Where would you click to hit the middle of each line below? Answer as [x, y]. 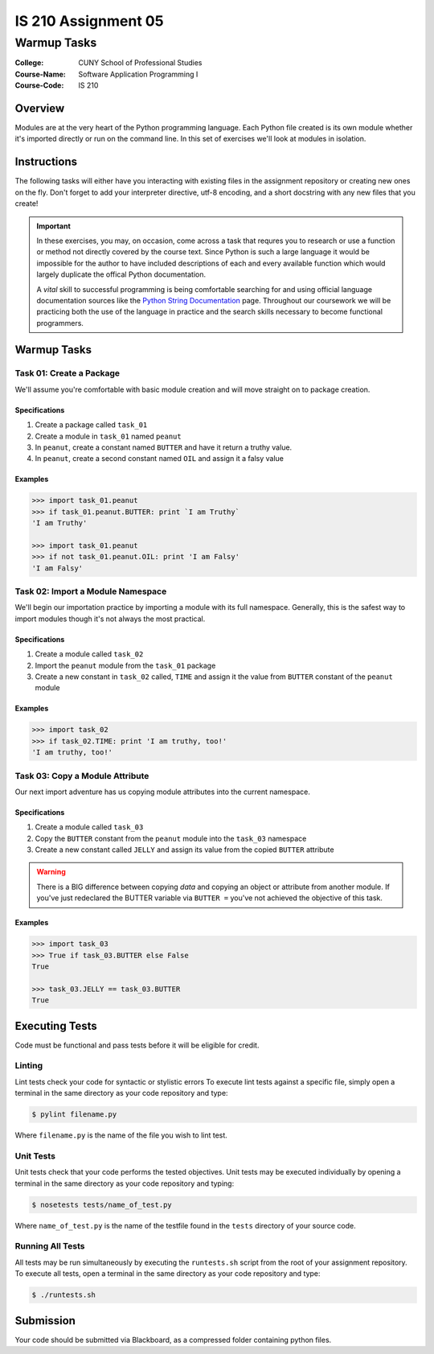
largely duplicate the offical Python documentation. [121, 274]
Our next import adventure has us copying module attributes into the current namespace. [163, 792]
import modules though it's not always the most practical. [110, 619]
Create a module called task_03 [89, 827]
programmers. [60, 323]
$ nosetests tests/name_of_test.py [102, 1204]
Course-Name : [40, 74]
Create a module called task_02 [89, 654]
